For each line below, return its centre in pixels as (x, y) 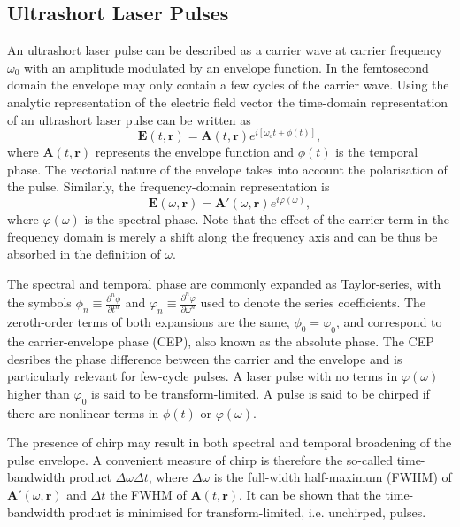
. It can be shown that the (310, 494)
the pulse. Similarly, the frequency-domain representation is (169, 186)
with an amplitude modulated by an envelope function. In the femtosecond (226, 67)
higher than (38, 393)
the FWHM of (148, 494)
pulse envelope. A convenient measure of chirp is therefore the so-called (200, 459)
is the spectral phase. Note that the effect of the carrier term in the (267, 219)
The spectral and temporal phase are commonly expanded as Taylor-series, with (224, 283)
